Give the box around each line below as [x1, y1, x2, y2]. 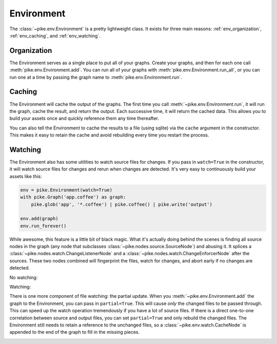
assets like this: [9, 173, 42, 179]
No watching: [9, 274, 38, 280]
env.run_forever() [20, 223, 67, 228]
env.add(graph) [20, 216, 58, 222]
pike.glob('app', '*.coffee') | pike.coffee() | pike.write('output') [31, 201, 213, 207]
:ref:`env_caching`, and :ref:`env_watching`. [9, 32, 101, 39]
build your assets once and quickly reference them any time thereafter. [9, 116, 159, 122]
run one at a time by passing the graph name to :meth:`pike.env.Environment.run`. [9, 74, 182, 80]
